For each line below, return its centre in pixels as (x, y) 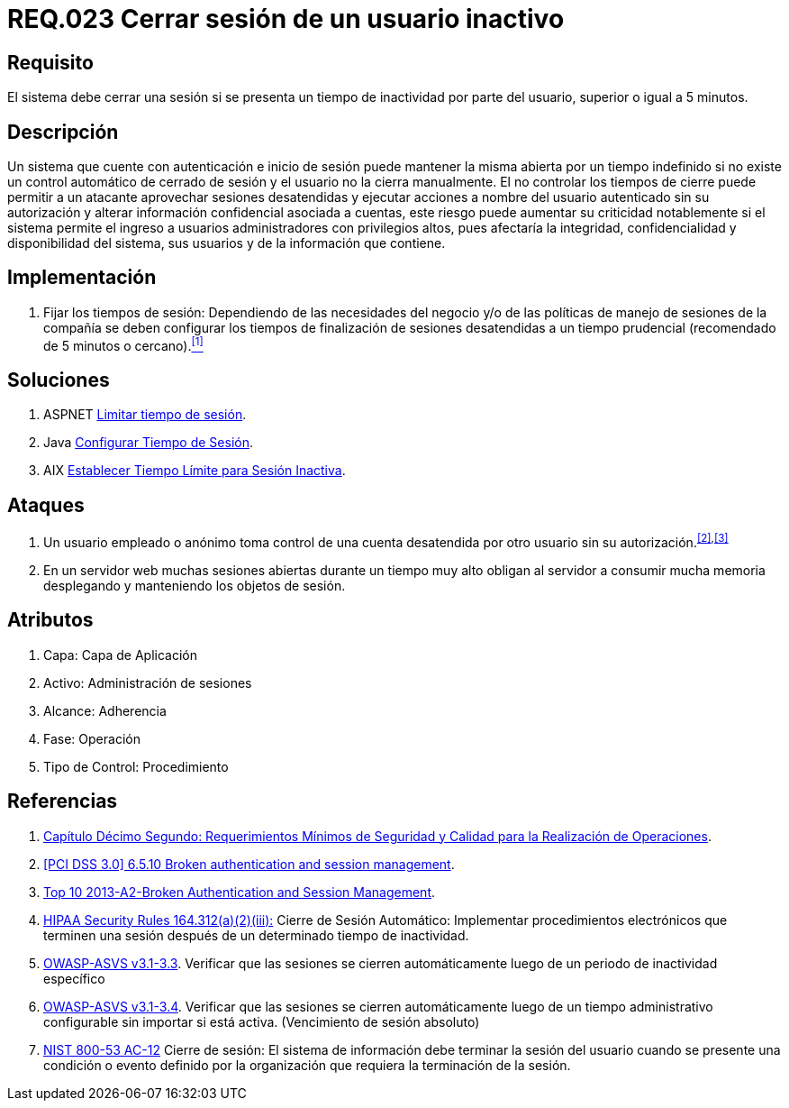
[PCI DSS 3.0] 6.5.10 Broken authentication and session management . (249, 864)
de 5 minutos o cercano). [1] (123, 344)
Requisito (50, 62)
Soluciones (59, 380)
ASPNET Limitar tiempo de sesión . (145, 415)
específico (74, 978)
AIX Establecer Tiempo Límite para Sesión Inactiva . (195, 471)
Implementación (82, 278)
